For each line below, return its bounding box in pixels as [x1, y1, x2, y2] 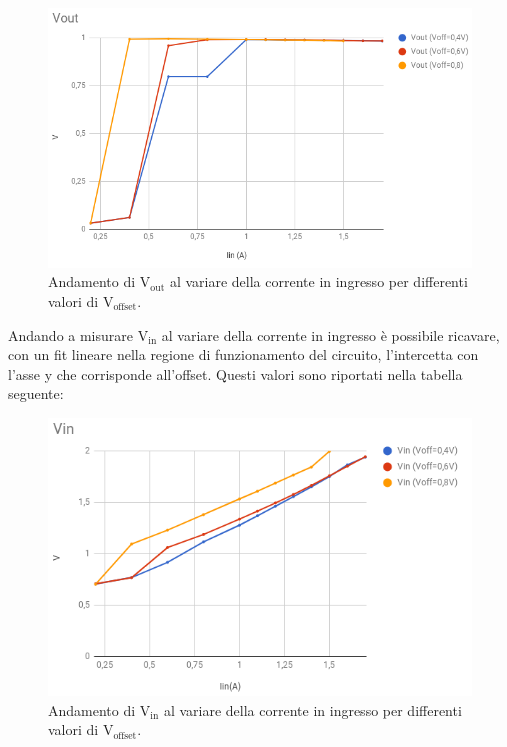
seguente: [8, 383, 64, 404]
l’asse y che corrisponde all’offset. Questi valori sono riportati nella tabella [8, 363, 463, 384]
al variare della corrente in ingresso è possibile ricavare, [161, 324, 500, 345]
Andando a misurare [8, 324, 134, 345]
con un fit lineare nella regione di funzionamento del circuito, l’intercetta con [8, 344, 479, 365]
